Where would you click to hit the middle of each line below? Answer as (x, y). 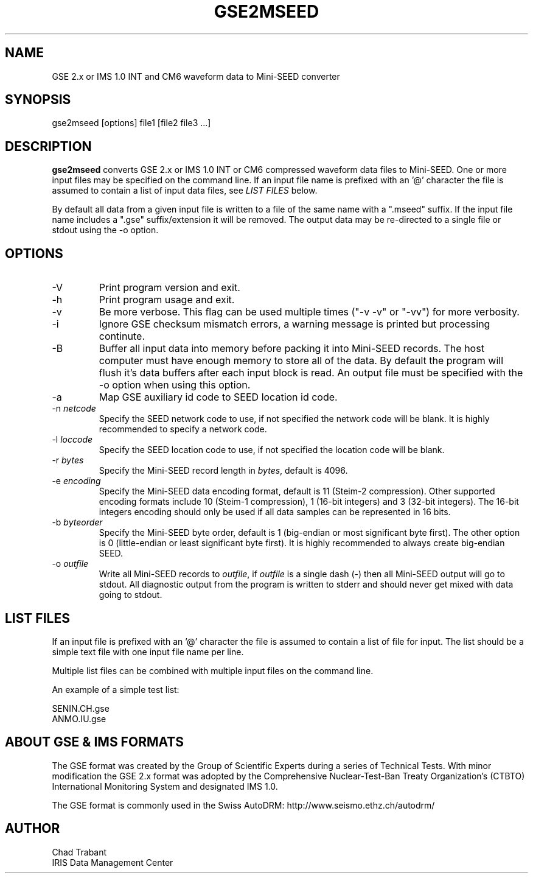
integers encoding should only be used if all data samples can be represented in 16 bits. (275, 512)
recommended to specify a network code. (183, 429)
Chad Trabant (79, 852)
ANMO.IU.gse (79, 718)
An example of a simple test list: (116, 689)
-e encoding (76, 481)
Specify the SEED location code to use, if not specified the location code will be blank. (272, 450)
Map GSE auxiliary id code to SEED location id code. (218, 397)
